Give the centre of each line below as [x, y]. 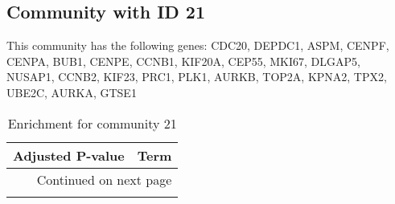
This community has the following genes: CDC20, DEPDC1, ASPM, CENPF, [198, 45]
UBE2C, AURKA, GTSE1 [72, 92]
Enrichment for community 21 [92, 123]
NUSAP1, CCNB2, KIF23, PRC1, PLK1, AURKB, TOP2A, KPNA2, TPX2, [197, 77]
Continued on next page [104, 179]
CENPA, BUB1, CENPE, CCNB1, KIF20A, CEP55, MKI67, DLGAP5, [183, 61]
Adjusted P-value [69, 155]
